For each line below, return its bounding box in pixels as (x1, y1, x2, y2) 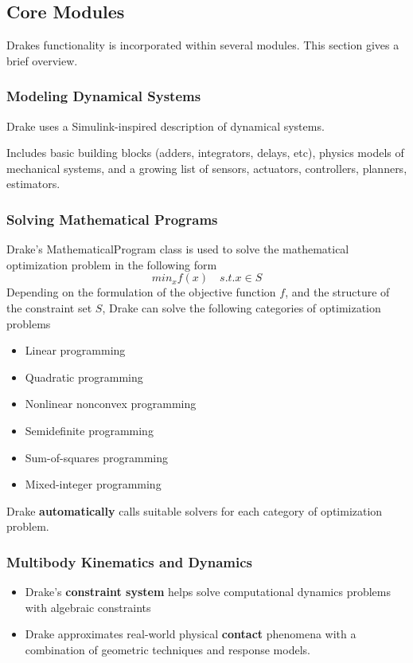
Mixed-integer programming (25, 476, 162, 492)
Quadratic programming (25, 368, 143, 385)
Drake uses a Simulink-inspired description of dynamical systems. (6, 117, 325, 134)
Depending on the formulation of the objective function (6, 284, 276, 300)
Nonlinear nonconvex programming (25, 395, 197, 412)
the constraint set (6, 299, 92, 316)
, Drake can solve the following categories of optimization (102, 299, 381, 316)
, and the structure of (285, 284, 390, 300)
